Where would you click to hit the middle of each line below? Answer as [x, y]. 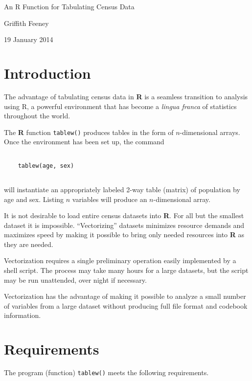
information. [23, 315]
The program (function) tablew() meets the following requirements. [106, 372]
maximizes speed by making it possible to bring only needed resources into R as [124, 235]
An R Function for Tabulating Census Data [69, 6]
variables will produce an [110, 199]
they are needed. [29, 244]
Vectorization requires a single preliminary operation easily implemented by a [120, 260]
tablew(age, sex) [46, 166]
